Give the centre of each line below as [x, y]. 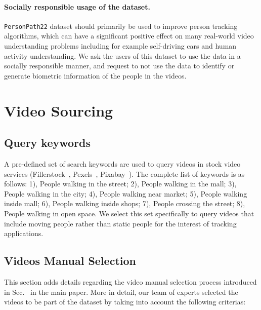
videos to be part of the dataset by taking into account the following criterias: [125, 302]
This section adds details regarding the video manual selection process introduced [130, 281]
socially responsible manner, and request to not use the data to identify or [119, 66]
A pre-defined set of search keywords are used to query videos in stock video [122, 164]
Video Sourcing [59, 110]
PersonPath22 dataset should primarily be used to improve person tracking [121, 26]
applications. [24, 233]
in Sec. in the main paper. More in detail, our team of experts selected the [121, 292]
